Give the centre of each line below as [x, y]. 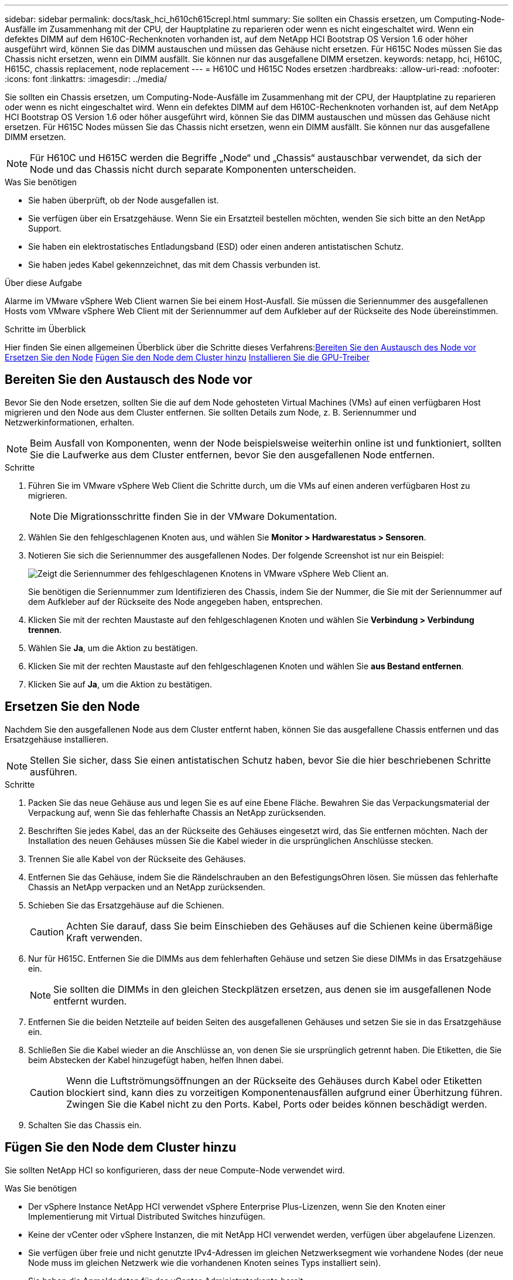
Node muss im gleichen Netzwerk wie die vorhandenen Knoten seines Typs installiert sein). [205, 1262]
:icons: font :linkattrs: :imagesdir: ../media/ [86, 79]
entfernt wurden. [90, 1001]
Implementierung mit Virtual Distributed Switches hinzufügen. [147, 1216]
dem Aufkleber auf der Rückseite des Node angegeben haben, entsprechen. [176, 601]
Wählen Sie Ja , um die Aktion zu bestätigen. [113, 648]
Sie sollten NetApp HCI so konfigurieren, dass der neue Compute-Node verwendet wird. [175, 1170]
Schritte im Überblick [45, 329]
